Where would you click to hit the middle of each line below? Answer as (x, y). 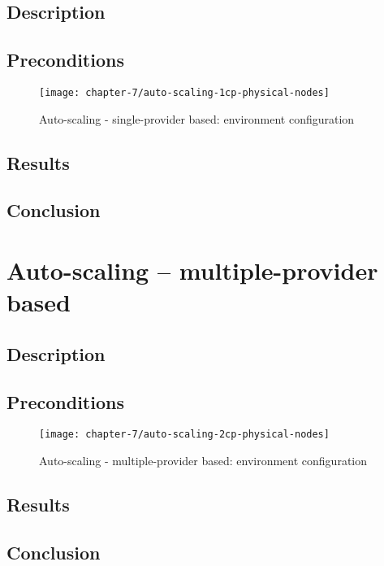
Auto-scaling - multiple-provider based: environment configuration (203, 460)
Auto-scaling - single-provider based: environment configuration (197, 118)
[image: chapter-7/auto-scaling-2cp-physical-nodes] (184, 435)
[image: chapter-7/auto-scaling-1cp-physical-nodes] (184, 92)
